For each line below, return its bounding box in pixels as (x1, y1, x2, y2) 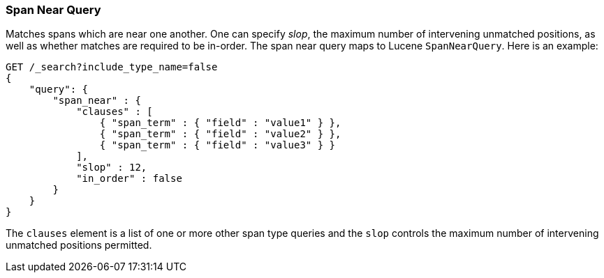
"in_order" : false (76, 173, 182, 185)
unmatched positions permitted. (6, 239, 152, 252)
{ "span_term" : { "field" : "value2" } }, (99, 128, 341, 140)
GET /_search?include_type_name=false (6, 61, 218, 73)
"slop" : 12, (76, 162, 147, 173)
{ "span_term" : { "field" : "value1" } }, (99, 117, 341, 129)
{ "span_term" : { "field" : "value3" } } (99, 139, 336, 151)
